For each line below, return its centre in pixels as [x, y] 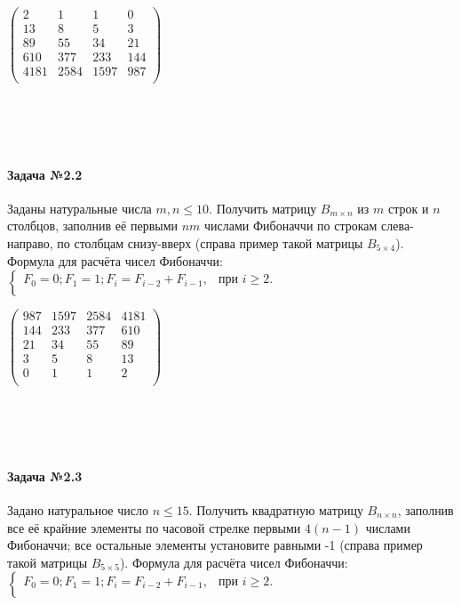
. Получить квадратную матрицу [276, 510]
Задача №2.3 [45, 476]
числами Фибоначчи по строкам [291, 226]
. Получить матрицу [263, 208]
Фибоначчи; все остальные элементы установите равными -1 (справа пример [215, 545]
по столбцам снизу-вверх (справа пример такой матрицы [210, 243]
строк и [408, 208]
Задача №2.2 [45, 174]
